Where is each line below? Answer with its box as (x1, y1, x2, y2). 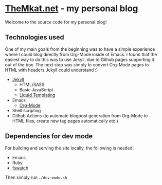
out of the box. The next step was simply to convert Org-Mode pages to (5, 62, 149, 67)
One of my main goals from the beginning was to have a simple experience (5, 46, 155, 52)
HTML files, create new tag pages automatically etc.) (12, 118, 118, 123)
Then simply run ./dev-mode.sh (5, 174, 67, 180)
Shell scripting (12, 107, 41, 113)
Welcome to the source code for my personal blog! (5, 19, 107, 25)
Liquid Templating (19, 92, 55, 98)
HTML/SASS (19, 82, 45, 87)
